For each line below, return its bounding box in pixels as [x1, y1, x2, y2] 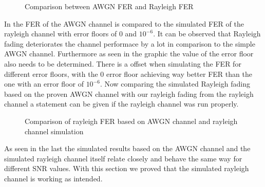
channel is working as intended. [4, 173, 103, 183]
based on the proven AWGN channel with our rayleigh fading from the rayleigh [4, 88, 254, 99]
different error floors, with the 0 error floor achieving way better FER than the [4, 68, 252, 79]
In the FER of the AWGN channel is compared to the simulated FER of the [4, 18, 244, 29]
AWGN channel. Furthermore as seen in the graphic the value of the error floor [4, 48, 254, 59]
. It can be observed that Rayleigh [153, 28, 261, 39]
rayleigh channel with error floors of [4, 28, 117, 39]
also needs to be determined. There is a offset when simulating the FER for [4, 58, 241, 69]
